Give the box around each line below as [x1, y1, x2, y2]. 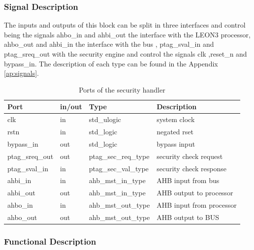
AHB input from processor [157, 200, 237, 210]
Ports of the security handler [79, 84, 165, 94]
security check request [157, 151, 223, 161]
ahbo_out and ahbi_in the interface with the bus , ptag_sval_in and [4, 39, 214, 49]
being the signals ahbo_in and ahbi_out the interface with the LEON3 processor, [4, 29, 251, 39]
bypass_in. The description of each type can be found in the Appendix [4, 58, 218, 68]
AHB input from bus [157, 175, 220, 186]
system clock [157, 114, 195, 125]
